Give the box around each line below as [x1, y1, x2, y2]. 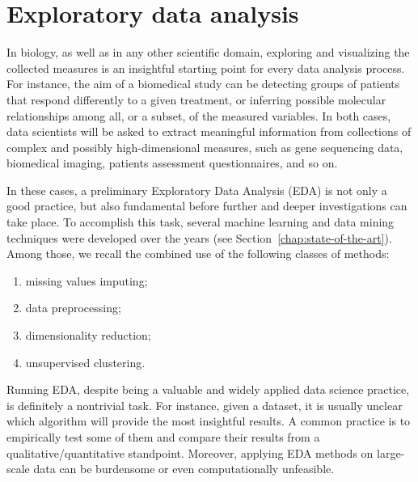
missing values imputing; [25, 272, 148, 289]
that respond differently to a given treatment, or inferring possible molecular [6, 91, 386, 108]
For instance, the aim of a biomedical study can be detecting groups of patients [6, 75, 400, 92]
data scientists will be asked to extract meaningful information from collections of [6, 123, 412, 140]
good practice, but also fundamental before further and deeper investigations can [6, 197, 407, 214]
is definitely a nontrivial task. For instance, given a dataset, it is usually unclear [6, 396, 403, 413]
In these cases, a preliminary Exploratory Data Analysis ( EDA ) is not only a [6, 181, 387, 198]
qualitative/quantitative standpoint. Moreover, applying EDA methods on [6, 444, 374, 461]
